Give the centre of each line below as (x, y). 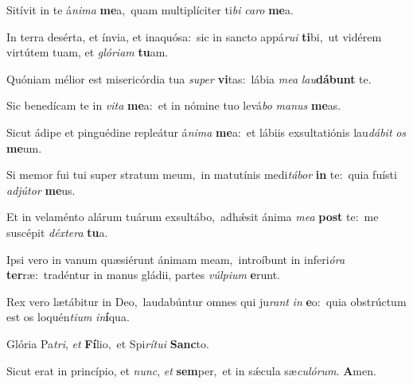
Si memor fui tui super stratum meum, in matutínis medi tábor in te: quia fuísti (202, 175)
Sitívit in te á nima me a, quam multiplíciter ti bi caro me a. (150, 10)
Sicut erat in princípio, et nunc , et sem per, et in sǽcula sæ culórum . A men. (191, 370)
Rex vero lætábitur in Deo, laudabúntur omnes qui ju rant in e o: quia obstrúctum (206, 301)
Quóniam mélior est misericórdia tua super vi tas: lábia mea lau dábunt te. (189, 78)
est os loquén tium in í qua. (68, 317)
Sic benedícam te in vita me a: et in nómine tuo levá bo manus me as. (174, 105)
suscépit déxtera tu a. (57, 232)
